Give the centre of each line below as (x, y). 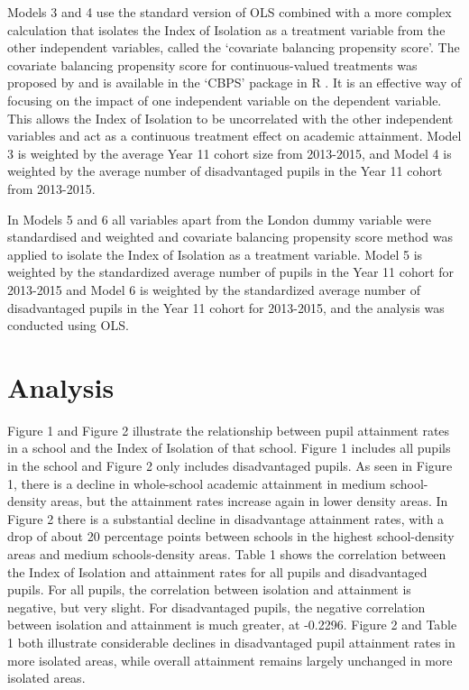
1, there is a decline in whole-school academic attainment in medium (197, 483)
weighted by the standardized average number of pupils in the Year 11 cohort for (231, 272)
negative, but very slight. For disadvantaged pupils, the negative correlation (216, 607)
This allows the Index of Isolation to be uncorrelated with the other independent (230, 118)
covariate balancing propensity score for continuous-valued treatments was (212, 64)
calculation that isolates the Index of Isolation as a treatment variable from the (226, 29)
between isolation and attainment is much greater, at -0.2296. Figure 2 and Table (232, 625)
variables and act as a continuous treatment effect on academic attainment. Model (234, 136)
